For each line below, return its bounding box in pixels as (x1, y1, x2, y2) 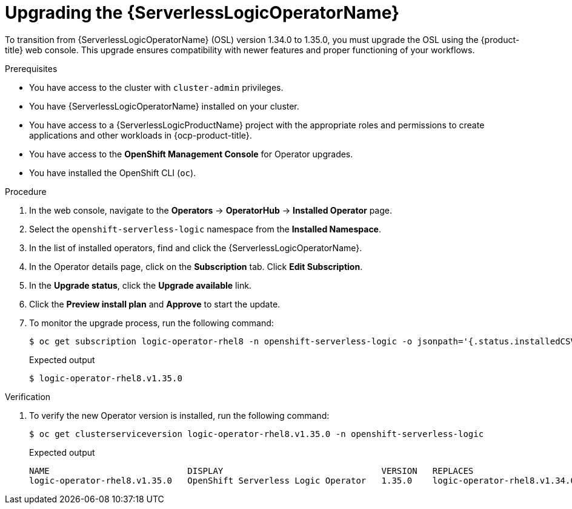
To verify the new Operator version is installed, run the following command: (29, 410, 330, 421)
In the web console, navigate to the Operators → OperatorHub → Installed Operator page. (29, 205, 393, 215)
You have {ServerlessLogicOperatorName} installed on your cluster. (29, 100, 299, 111)
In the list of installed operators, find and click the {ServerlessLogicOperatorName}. (29, 242, 362, 253)
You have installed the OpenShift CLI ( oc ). (29, 167, 196, 178)
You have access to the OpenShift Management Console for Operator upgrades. (29, 148, 353, 159)
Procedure (5, 186, 47, 197)
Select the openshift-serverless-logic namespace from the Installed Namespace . (29, 223, 382, 234)
